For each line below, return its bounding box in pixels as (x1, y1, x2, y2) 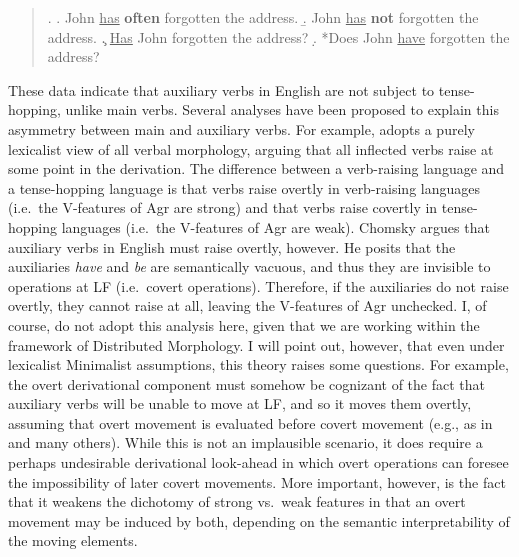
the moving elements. (8, 530, 138, 551)
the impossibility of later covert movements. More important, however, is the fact (8, 471, 506, 492)
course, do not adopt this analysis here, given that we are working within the (8, 314, 480, 335)
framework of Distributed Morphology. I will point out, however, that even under (8, 334, 505, 355)
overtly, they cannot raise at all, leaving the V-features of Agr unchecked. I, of (8, 295, 487, 316)
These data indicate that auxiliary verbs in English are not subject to (8, 79, 435, 100)
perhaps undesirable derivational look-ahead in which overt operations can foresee (8, 452, 509, 473)
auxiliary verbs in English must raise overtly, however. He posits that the (8, 236, 456, 257)
